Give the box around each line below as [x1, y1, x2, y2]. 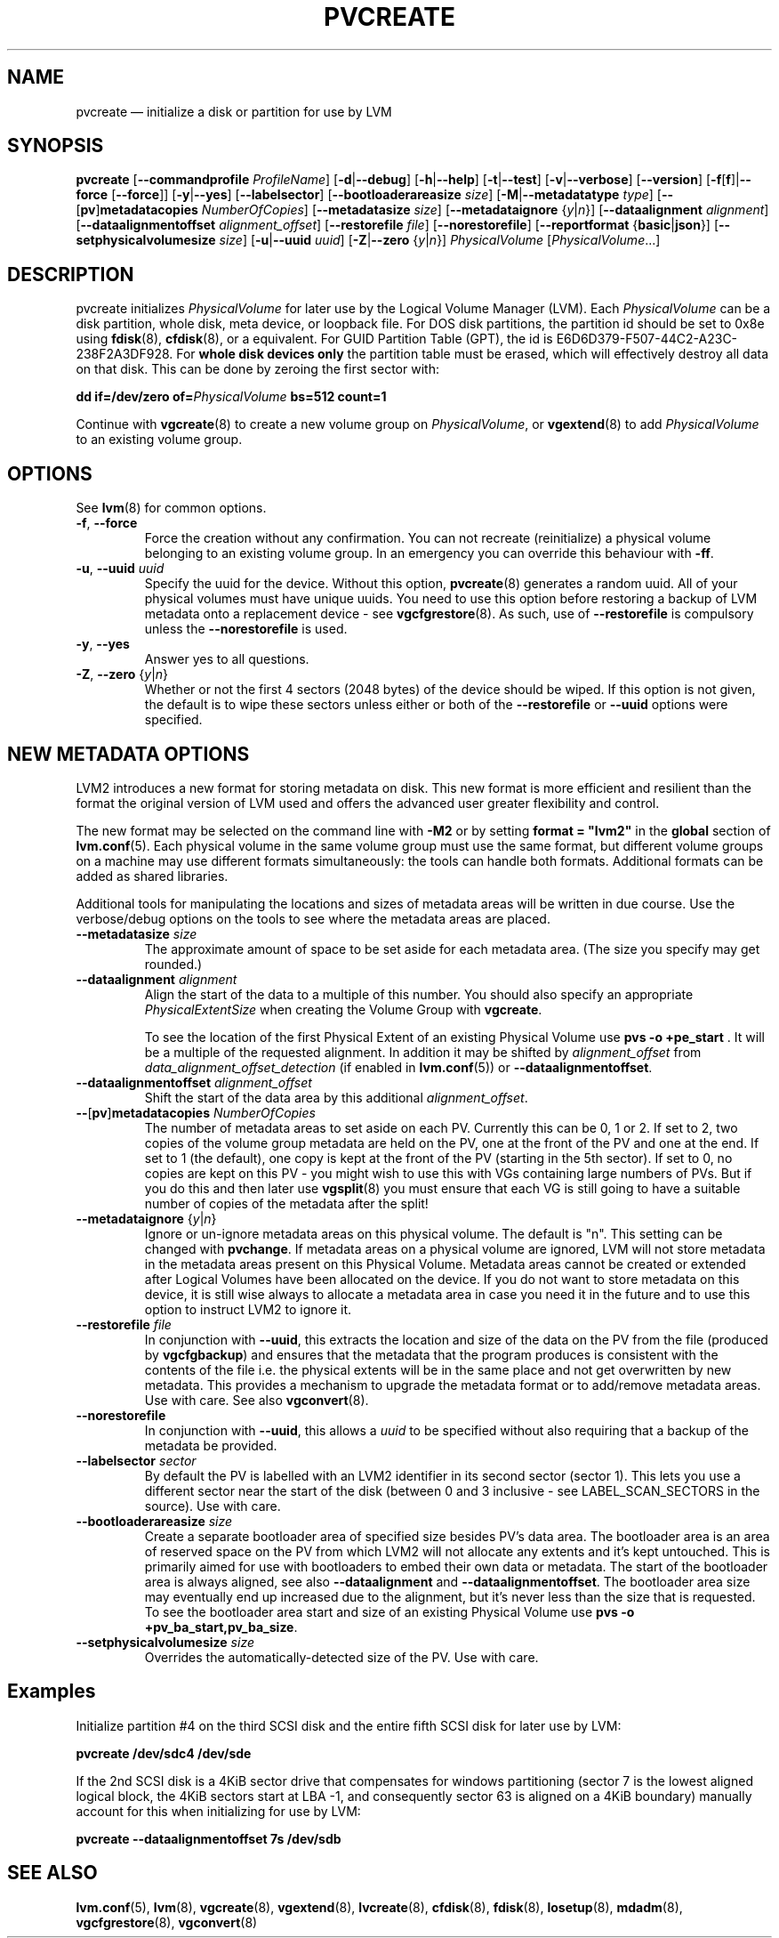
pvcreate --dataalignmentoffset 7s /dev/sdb [76, 1830, 341, 1846]
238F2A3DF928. [76, 346, 173, 362]
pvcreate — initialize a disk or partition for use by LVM [76, 103, 392, 119]
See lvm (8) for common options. [76, 500, 267, 516]
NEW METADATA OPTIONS [7, 742, 250, 765]
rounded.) [144, 956, 203, 972]
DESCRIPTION [7, 262, 134, 286]
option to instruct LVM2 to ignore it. [144, 1301, 352, 1317]
